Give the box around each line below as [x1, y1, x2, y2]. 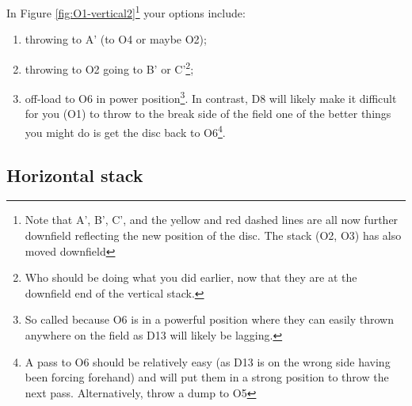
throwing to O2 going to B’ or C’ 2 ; [25, 58, 194, 77]
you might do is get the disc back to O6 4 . [25, 121, 226, 140]
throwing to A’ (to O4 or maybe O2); [25, 31, 207, 47]
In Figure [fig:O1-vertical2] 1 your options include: [6, 2, 246, 21]
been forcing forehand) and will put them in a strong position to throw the [25, 369, 389, 385]
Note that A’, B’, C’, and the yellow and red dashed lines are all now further [25, 211, 399, 228]
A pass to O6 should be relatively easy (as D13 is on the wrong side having [25, 353, 391, 370]
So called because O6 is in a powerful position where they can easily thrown [25, 311, 394, 328]
